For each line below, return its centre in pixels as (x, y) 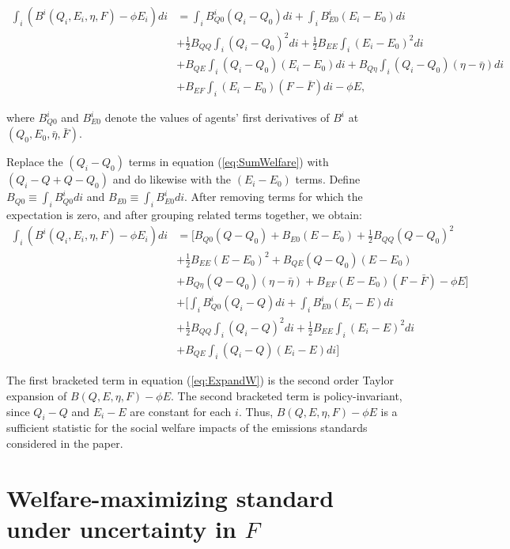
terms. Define (328, 179)
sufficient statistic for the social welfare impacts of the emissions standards (187, 428)
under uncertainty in (121, 528)
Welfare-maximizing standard (170, 497)
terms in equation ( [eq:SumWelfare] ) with (229, 162)
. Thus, (256, 411)
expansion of (37, 396)
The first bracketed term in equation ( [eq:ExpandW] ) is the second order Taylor (200, 380)
